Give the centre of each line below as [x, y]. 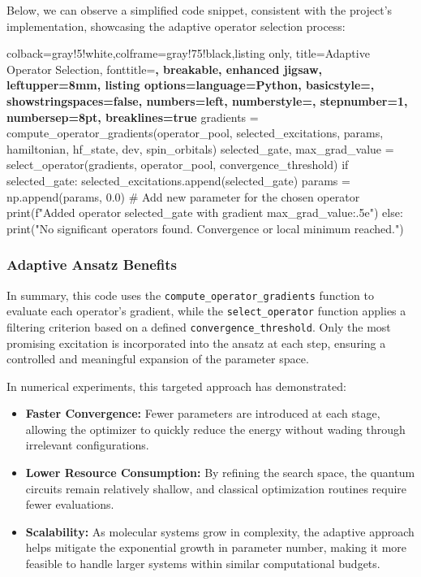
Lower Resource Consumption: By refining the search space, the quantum [220, 473]
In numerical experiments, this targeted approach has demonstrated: [176, 386]
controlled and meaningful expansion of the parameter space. [158, 359]
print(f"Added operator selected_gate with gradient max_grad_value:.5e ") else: [205, 213]
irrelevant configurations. [87, 445]
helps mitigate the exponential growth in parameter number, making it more [216, 547]
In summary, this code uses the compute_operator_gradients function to [190, 295]
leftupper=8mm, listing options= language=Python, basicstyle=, [191, 85]
